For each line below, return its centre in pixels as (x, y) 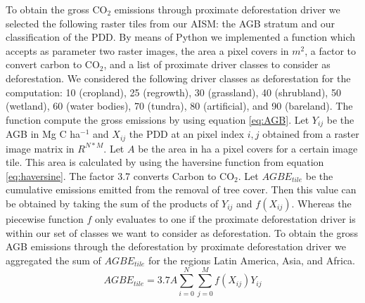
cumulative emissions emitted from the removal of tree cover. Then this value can (181, 189)
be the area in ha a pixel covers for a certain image (248, 148)
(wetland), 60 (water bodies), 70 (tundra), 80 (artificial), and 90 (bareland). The (179, 106)
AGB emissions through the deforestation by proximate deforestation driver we (176, 246)
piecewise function (45, 219)
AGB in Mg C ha (43, 134)
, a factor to (331, 50)
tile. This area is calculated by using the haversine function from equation (165, 162)
